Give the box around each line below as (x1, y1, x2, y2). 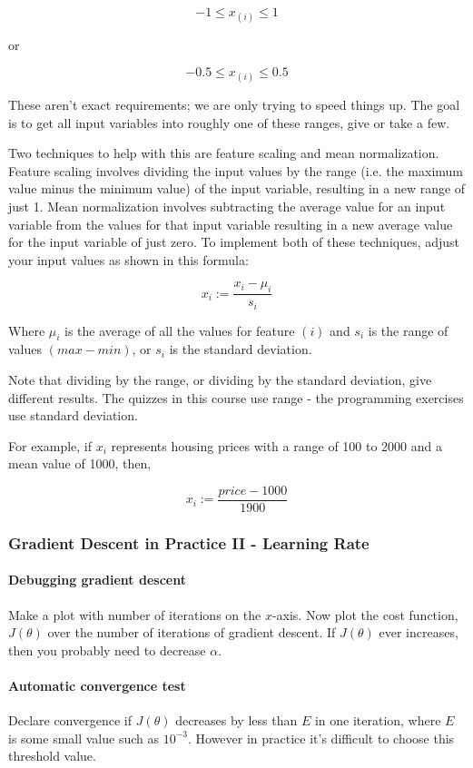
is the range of (368, 320, 448, 340)
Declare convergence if (8, 711, 132, 730)
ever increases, (379, 623, 458, 642)
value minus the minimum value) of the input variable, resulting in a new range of (8, 179, 466, 198)
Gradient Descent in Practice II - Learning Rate (8, 531, 370, 554)
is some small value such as (8, 728, 159, 747)
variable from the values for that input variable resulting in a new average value (8, 214, 453, 233)
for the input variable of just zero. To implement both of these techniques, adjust (8, 232, 460, 251)
